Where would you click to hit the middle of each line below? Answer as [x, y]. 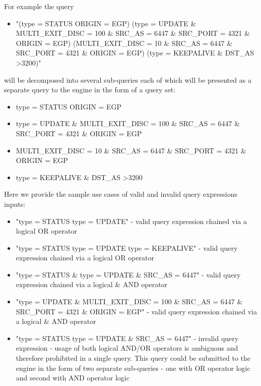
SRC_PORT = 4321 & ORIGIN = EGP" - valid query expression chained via [136, 311]
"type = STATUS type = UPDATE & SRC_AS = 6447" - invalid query [127, 338]
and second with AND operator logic [73, 378]
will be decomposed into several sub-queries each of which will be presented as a [128, 79]
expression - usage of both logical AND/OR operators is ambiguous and [127, 348]
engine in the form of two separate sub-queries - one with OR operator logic [133, 368]
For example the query [39, 6]
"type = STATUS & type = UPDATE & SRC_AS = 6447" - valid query [128, 274]
